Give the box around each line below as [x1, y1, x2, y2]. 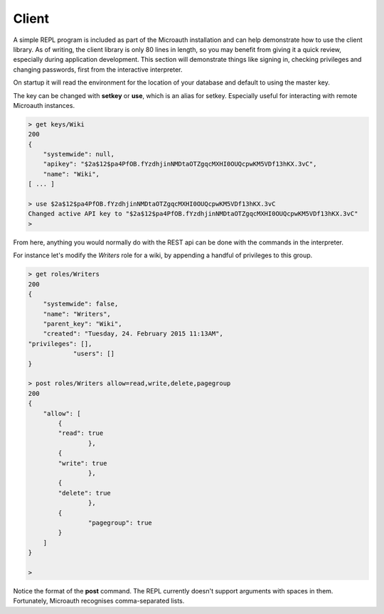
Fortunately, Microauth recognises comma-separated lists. [13, 597, 185, 605]
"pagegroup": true [87, 519, 152, 527]
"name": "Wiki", [43, 170, 100, 178]
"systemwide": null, [43, 150, 115, 158]
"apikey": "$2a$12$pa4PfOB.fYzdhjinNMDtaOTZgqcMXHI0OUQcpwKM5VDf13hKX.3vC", [43, 160, 317, 168]
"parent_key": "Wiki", [43, 320, 122, 328]
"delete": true [58, 489, 112, 497]
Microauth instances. [13, 101, 75, 109]
